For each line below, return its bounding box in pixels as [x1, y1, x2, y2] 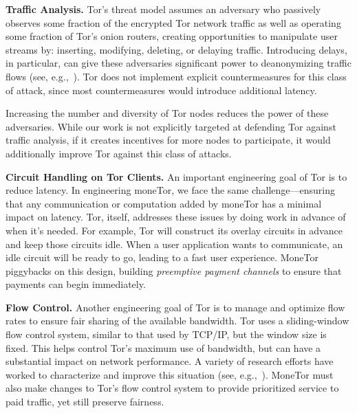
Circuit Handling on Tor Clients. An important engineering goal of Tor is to [6, 169, 347, 183]
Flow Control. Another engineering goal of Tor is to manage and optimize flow [6, 300, 345, 314]
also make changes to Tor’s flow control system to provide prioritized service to [6, 381, 339, 395]
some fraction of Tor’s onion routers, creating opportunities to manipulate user [6, 29, 338, 43]
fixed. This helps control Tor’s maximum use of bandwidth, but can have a [6, 340, 321, 355]
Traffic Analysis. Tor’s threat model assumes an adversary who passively [6, 2, 321, 16]
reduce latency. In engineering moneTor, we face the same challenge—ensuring [6, 183, 335, 197]
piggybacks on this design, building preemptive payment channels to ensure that [6, 263, 342, 278]
